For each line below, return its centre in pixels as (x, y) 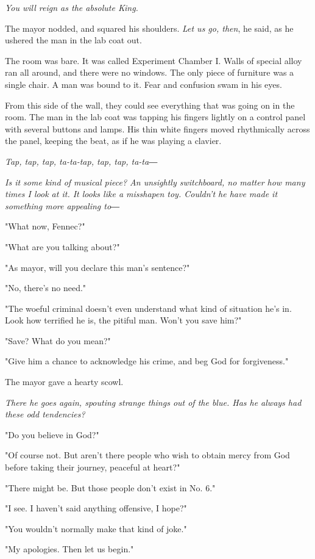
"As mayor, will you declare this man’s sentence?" (97, 267)
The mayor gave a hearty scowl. (64, 382)
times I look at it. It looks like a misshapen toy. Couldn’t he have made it (141, 194)
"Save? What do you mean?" (58, 340)
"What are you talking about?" (62, 246)
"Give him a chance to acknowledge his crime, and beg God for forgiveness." (147, 361)
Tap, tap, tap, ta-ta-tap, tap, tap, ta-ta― (81, 161)
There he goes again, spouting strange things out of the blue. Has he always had (153, 402)
